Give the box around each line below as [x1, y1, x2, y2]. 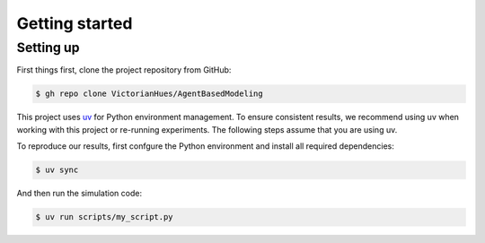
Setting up [16, 39, 80, 56]
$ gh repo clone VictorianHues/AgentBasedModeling [35, 89, 264, 99]
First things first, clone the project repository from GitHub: [16, 65, 232, 75]
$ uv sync [35, 165, 79, 175]
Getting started [16, 13, 133, 33]
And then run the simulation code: [16, 188, 143, 199]
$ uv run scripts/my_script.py [35, 212, 174, 222]
